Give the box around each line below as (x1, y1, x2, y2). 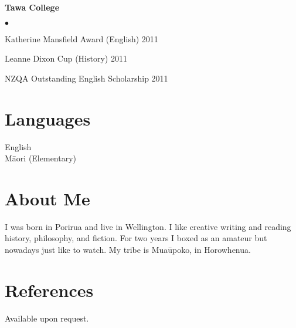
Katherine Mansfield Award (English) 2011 (5, 32, 158, 45)
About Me (5, 186, 90, 210)
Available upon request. (5, 312, 89, 324)
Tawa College (5, 1, 60, 13)
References (5, 278, 94, 302)
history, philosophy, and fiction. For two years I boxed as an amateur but (5, 232, 267, 244)
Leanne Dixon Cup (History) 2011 (5, 52, 127, 65)
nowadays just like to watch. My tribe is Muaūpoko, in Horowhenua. (5, 244, 251, 255)
